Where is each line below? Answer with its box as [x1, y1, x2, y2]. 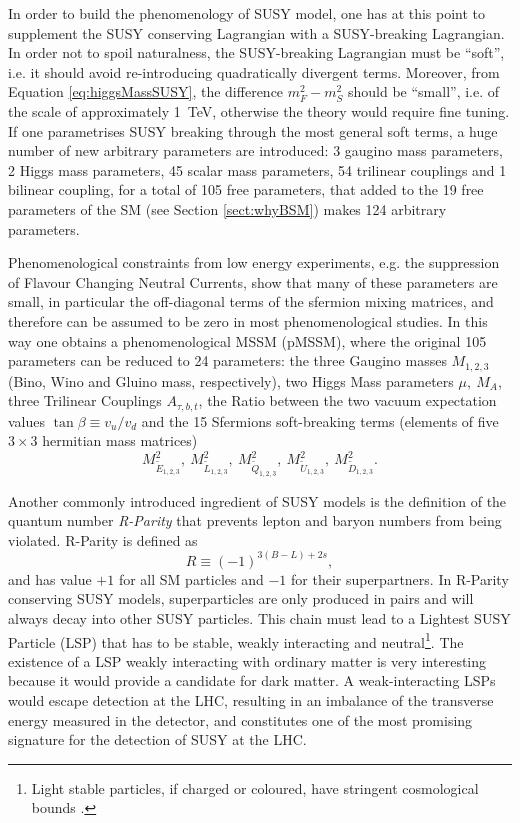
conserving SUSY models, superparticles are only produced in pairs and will [8, 588, 474, 609]
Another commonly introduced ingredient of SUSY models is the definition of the [8, 490, 507, 511]
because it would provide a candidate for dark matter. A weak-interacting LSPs [8, 670, 496, 691]
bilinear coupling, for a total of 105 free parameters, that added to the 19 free [8, 179, 484, 200]
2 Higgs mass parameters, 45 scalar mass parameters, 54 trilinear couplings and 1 [8, 159, 507, 180]
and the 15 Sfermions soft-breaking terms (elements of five [141, 410, 499, 431]
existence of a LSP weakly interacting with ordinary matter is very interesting [8, 650, 487, 671]
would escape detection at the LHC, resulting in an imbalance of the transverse [8, 689, 494, 710]
